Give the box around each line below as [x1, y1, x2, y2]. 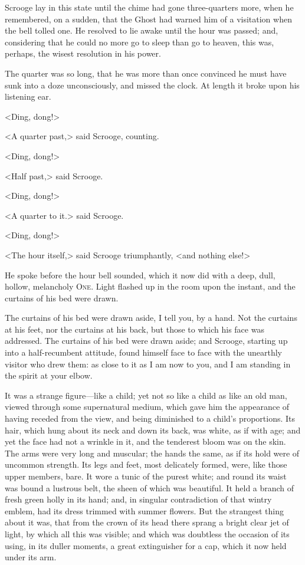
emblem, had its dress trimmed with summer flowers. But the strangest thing [5, 504, 284, 517]
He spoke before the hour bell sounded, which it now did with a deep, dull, [5, 268, 276, 281]
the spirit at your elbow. [5, 369, 93, 382]
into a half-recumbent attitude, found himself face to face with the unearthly [5, 346, 282, 359]
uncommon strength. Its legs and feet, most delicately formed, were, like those [5, 458, 287, 471]
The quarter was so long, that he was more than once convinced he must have [5, 67, 287, 79]
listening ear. [5, 90, 51, 103]
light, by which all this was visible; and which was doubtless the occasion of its [5, 527, 290, 540]
